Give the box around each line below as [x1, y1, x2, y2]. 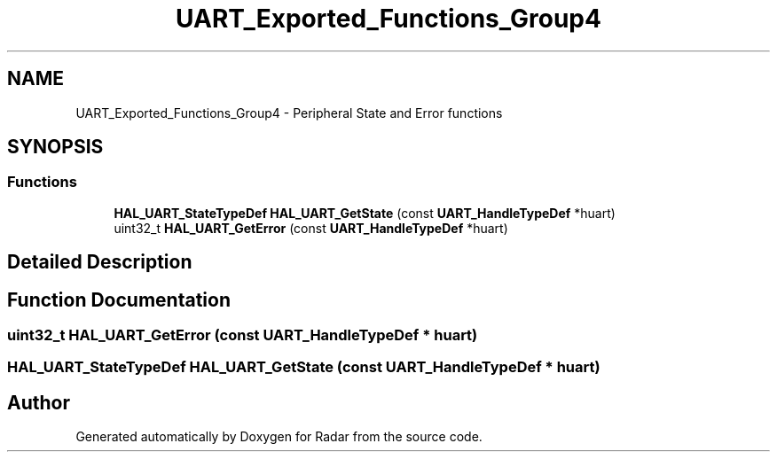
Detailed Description [7, 251, 192, 274]
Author [7, 391, 70, 414]
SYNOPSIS [7, 136, 104, 159]
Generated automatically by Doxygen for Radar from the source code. [75, 429, 483, 445]
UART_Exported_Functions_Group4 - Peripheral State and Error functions [75, 105, 503, 121]
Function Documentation [7, 288, 231, 311]
